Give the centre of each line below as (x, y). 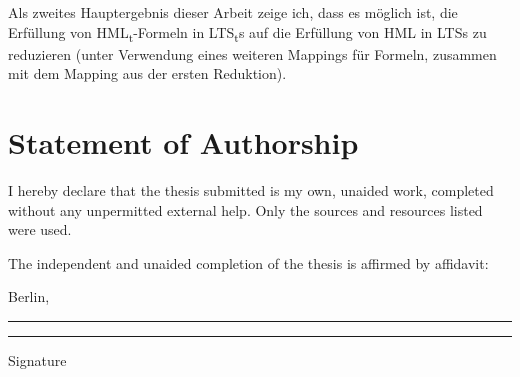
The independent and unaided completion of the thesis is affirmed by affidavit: (248, 262)
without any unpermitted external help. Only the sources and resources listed (245, 209)
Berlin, (29, 296)
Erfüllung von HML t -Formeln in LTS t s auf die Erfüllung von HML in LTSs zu (247, 33)
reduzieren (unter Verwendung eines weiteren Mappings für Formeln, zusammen (252, 53)
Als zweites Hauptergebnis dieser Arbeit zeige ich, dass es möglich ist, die (233, 12)
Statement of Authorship (183, 142)
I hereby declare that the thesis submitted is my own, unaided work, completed (251, 190)
